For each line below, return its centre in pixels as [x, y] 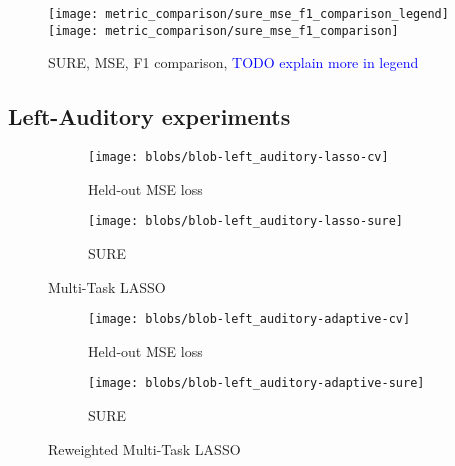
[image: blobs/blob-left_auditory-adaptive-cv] [249, 319]
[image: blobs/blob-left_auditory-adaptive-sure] [256, 383]
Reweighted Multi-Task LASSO [144, 448]
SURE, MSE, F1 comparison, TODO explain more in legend [233, 62]
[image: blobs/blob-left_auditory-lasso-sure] [245, 221]
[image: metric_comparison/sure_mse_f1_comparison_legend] [248, 14]
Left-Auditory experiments [149, 116]
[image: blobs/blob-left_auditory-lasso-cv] [238, 157]
